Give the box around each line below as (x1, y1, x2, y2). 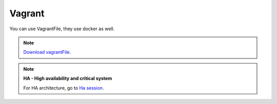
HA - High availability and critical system (23, 75, 112, 81)
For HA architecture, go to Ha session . (23, 85, 104, 91)
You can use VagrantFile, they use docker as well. (9, 26, 115, 32)
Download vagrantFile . (23, 49, 71, 55)
